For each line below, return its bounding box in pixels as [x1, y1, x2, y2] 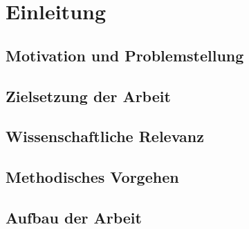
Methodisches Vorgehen [6, 166, 179, 188]
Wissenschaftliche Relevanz [6, 126, 204, 147]
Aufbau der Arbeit [6, 206, 142, 228]
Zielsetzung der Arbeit [6, 85, 171, 106]
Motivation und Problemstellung [6, 44, 244, 66]
